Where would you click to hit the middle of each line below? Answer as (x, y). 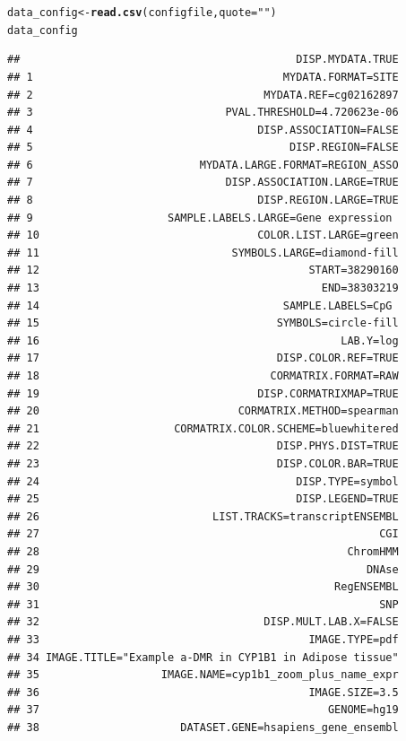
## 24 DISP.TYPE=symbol (203, 481)
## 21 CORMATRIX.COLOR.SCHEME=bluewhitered (203, 428)
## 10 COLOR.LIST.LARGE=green (203, 235)
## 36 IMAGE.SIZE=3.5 (203, 692)
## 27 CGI (203, 534)
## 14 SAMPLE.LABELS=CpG (200, 305)
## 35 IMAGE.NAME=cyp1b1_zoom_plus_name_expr (203, 675)
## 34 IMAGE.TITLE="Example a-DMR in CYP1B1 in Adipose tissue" (203, 657)
